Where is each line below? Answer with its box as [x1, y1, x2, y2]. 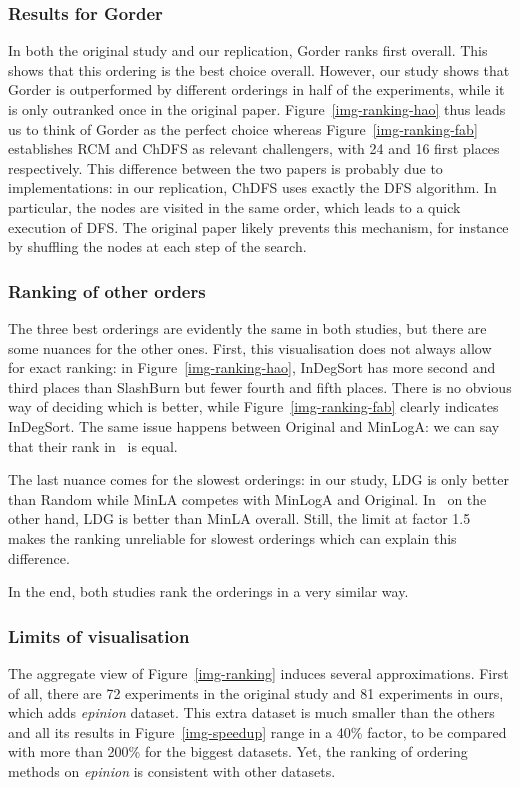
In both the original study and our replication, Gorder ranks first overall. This [8, 40, 488, 61]
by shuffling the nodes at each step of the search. [8, 236, 307, 257]
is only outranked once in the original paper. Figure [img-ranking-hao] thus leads [8, 99, 506, 119]
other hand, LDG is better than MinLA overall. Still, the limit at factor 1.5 [8, 508, 471, 529]
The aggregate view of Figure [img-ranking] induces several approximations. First [8, 662, 509, 683]
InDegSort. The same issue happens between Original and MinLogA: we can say [8, 415, 500, 436]
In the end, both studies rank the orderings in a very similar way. [8, 581, 409, 602]
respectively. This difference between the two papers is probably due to [8, 157, 443, 178]
